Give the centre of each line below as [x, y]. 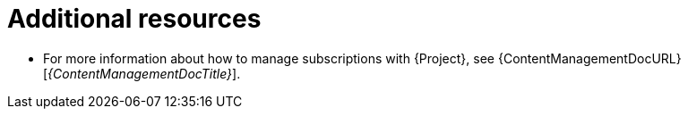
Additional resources [134, 19]
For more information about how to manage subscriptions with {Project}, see [269, 58]
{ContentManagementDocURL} [589, 58]
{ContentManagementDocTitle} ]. [144, 73]
